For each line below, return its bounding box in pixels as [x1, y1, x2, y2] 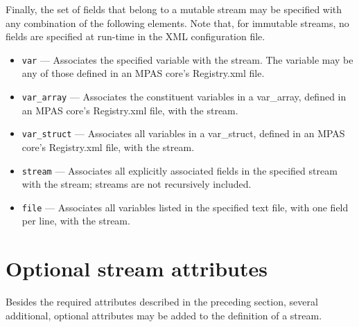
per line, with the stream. [21, 213, 130, 228]
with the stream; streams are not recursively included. [21, 177, 252, 191]
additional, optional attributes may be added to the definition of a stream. [6, 308, 322, 322]
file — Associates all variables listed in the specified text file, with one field [21, 200, 349, 214]
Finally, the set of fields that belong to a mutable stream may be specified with [6, 2, 342, 16]
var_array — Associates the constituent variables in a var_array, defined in [21, 89, 347, 104]
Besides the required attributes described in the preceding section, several [6, 294, 318, 309]
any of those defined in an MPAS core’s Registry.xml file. [21, 66, 265, 80]
